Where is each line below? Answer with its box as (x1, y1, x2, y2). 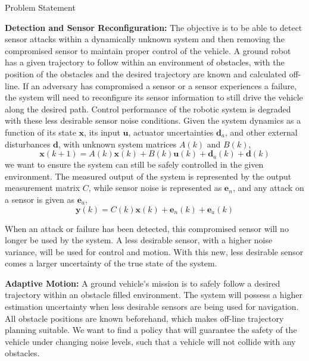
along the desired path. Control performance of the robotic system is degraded (5, 102, 291, 115)
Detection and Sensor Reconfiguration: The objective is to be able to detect (5, 21, 302, 33)
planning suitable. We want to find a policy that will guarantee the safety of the (5, 324, 297, 336)
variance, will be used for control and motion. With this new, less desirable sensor (5, 245, 304, 258)
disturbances (5, 137, 51, 150)
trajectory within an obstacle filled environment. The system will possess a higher (5, 288, 303, 301)
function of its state (5, 125, 76, 138)
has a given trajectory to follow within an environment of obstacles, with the (5, 56, 285, 68)
